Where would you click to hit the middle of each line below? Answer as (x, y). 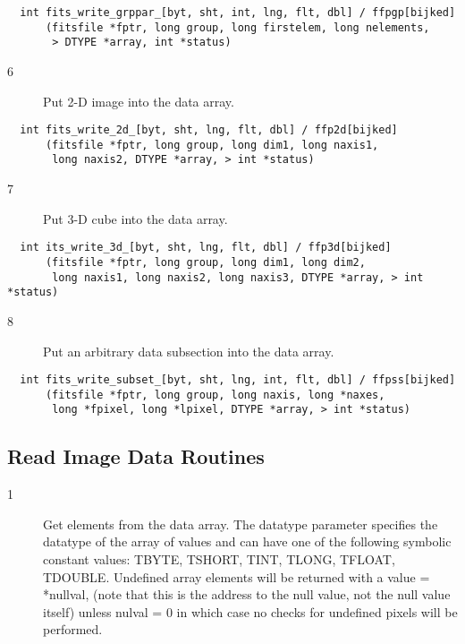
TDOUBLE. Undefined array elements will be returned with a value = (237, 576)
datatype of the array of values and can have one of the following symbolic (247, 541)
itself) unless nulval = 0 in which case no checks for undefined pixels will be (250, 611)
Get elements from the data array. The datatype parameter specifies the (241, 524)
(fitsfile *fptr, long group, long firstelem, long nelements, (237, 27)
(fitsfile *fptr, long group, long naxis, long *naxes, (215, 395)
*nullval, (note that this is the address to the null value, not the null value (247, 594)
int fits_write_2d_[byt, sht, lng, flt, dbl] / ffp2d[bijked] (209, 130)
